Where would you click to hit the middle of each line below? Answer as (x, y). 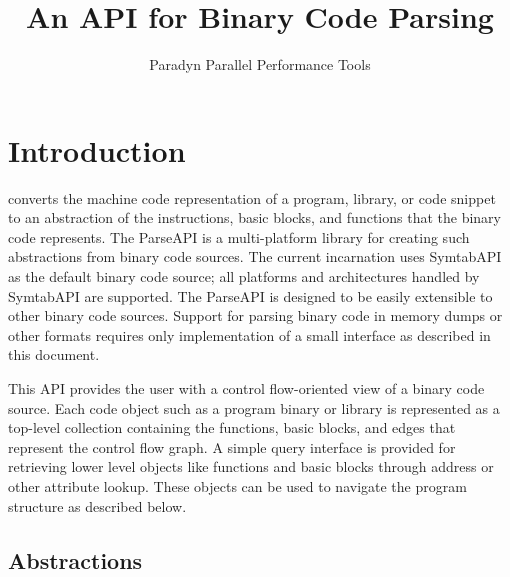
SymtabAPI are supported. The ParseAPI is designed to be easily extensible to (250, 295)
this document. (54, 354)
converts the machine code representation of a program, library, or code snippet (252, 197)
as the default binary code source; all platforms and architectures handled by (244, 276)
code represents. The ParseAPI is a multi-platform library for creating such (239, 236)
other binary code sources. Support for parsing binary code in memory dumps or (255, 315)
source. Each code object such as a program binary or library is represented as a (254, 407)
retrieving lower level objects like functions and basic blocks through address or (251, 466)
